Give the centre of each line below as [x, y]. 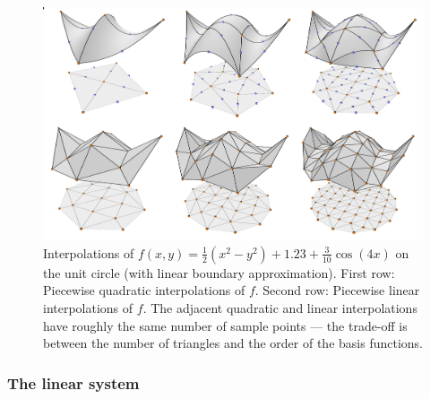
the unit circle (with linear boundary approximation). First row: [219, 272]
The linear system [73, 382]
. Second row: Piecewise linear [337, 290]
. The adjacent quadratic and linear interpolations [280, 308]
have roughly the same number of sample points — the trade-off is [225, 325]
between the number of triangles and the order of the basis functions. [233, 343]
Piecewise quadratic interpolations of [144, 290]
